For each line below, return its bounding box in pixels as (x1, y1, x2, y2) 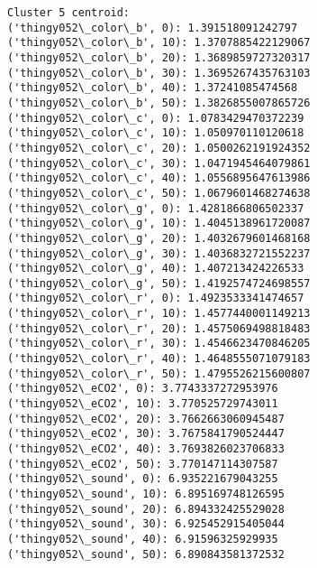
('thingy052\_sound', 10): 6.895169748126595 (7, 488, 285, 500)
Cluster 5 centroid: (7, 6, 131, 19)
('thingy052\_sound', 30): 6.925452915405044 (7, 517, 285, 531)
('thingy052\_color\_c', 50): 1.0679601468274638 (7, 186, 311, 200)
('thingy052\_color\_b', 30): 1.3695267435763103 (7, 66, 311, 79)
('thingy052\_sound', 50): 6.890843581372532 (7, 547, 285, 561)
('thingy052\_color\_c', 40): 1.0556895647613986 (7, 172, 311, 185)
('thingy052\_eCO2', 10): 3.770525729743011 (7, 397, 278, 411)
